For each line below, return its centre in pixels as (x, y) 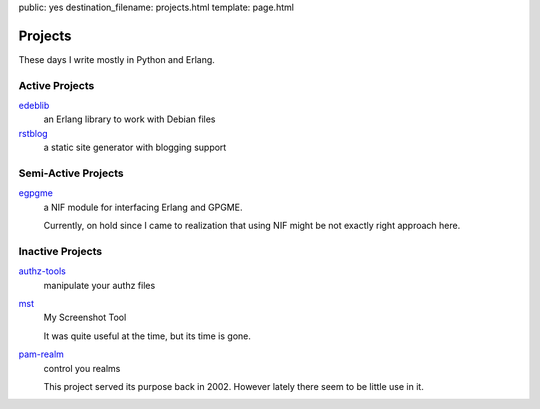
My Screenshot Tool (85, 317)
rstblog (33, 133)
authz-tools (42, 271)
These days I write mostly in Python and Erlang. (116, 59)
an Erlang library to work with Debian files (129, 119)
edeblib (34, 106)
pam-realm (41, 354)
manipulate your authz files (99, 285)
